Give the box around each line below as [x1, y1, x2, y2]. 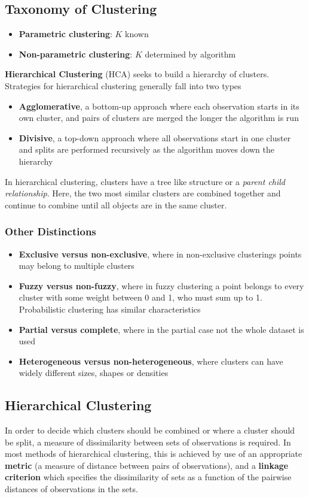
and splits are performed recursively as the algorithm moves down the [19, 143, 275, 156]
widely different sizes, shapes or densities [19, 366, 169, 379]
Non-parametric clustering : [19, 47, 133, 60]
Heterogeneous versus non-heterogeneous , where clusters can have [19, 354, 283, 367]
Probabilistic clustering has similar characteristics [19, 302, 201, 315]
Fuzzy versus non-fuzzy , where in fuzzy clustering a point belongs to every [19, 279, 304, 292]
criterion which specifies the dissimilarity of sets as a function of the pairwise [5, 471, 292, 483]
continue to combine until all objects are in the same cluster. [5, 198, 227, 211]
